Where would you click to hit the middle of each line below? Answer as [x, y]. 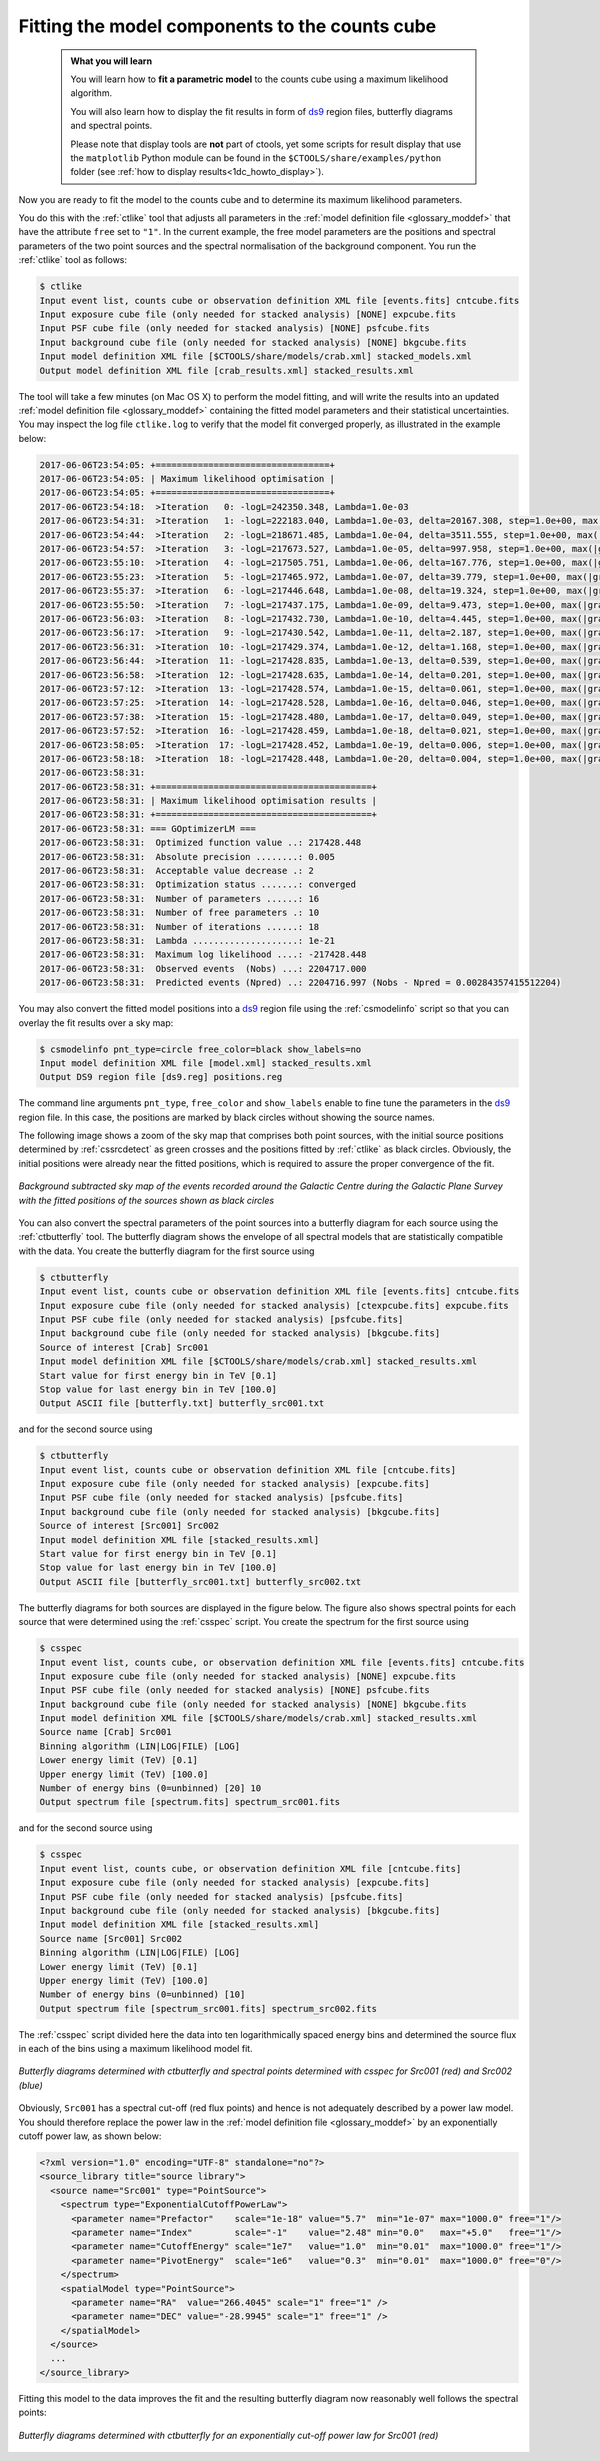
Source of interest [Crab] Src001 [124, 1347]
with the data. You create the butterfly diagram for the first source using [166, 1251]
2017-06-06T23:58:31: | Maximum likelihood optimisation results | [208, 801]
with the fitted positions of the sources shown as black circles [146, 1200]
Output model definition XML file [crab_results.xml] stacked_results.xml [227, 370]
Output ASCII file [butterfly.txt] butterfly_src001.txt [182, 1403]
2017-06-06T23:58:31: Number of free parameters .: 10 [179, 913]
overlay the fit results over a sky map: [96, 1022]
